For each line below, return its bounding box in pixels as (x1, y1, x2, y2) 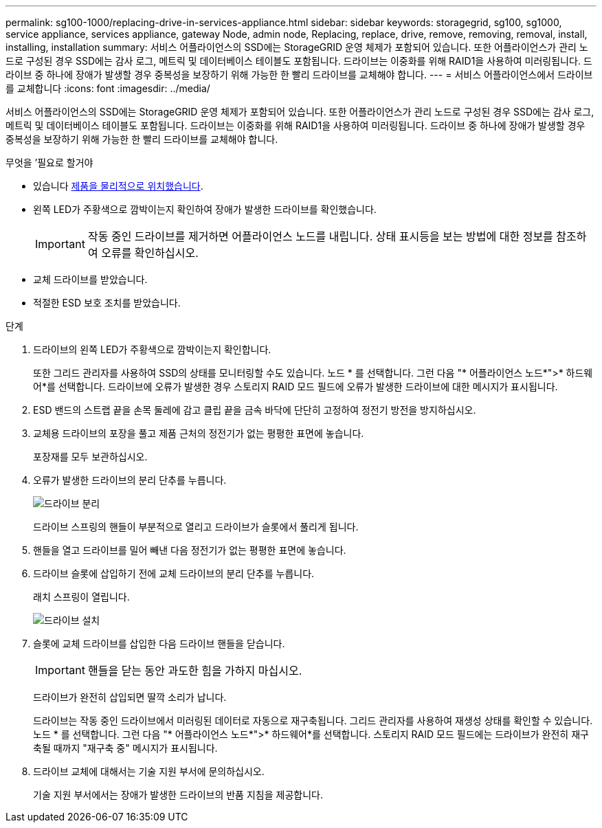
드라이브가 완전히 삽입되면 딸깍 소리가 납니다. (33, 691, 227, 703)
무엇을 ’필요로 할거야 (5, 157, 93, 168)
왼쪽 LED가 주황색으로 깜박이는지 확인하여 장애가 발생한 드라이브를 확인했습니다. (33, 203, 377, 215)
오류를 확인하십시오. (101, 246, 199, 260)
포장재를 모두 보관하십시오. (33, 451, 148, 462)
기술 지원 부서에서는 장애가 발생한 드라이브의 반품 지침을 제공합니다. (33, 789, 323, 801)
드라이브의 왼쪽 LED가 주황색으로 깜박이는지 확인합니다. (33, 344, 271, 355)
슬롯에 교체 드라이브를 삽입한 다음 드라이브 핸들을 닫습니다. (33, 638, 285, 649)
